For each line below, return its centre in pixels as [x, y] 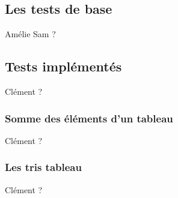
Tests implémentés [63, 66]
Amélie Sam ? [30, 34]
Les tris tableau [43, 167]
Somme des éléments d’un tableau [89, 118]
